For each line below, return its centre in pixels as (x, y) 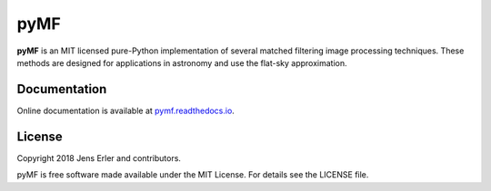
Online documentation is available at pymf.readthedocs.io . (126, 110)
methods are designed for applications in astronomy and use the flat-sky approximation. (182, 62)
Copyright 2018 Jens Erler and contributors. (99, 158)
